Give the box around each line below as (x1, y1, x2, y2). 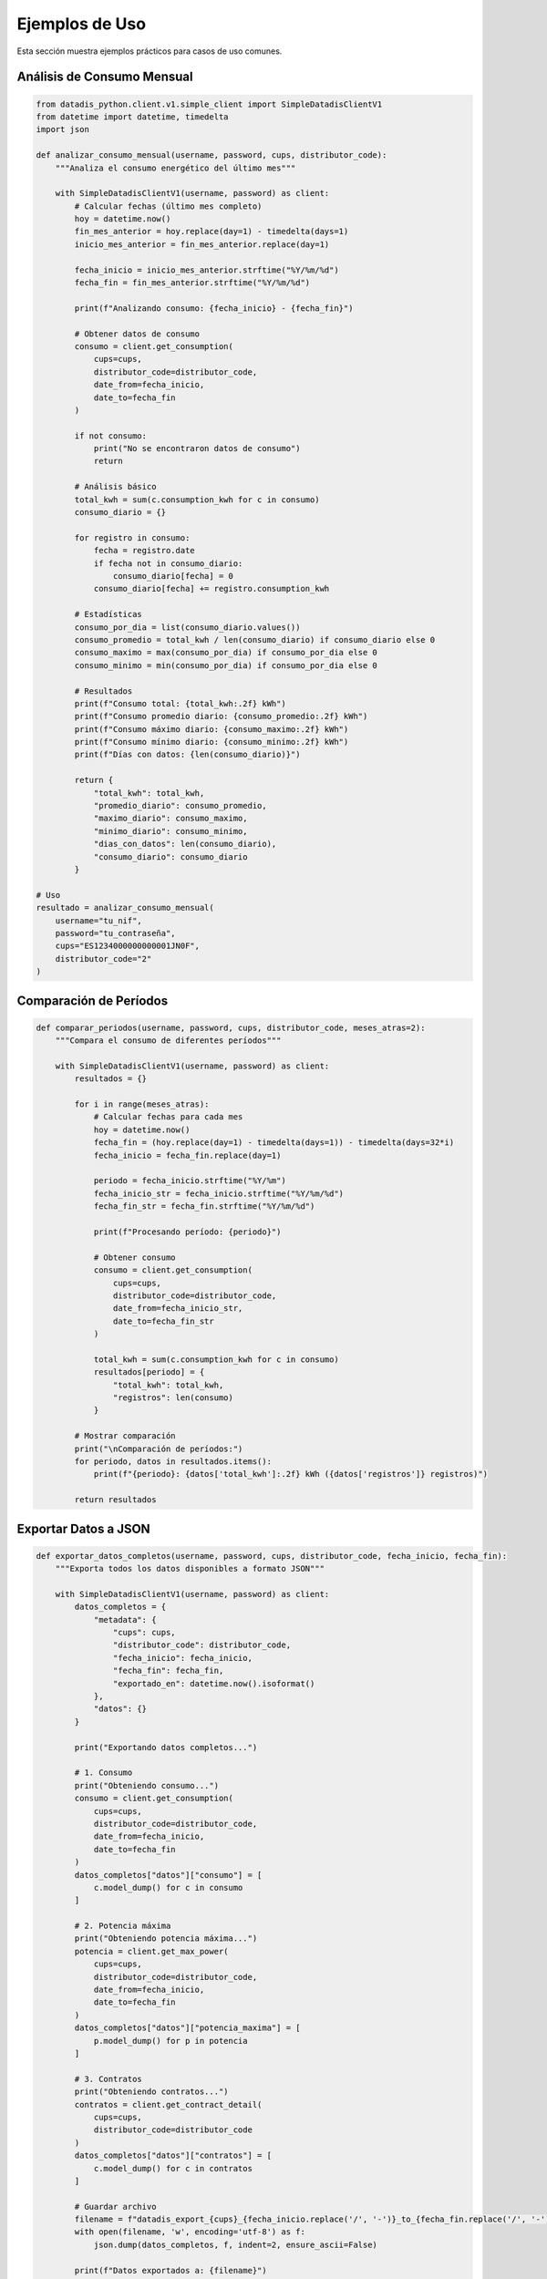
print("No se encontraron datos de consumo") (93, 443, 301, 454)
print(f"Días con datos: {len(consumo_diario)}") (74, 749, 301, 760)
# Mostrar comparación (74, 1431, 177, 1441)
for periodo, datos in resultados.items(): (74, 1456, 273, 1467)
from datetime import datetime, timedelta (36, 111, 229, 122)
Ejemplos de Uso (16, 14, 146, 34)
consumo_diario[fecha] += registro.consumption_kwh (93, 583, 330, 594)
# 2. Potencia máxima (74, 1921, 171, 1932)
